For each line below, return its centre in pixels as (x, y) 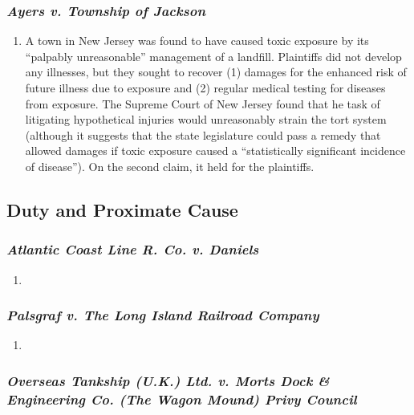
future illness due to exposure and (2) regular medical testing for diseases (205, 87)
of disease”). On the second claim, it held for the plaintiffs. (170, 166)
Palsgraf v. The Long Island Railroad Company (163, 315)
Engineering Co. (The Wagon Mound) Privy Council (182, 399)
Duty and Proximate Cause (122, 209)
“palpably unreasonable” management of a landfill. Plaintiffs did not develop (213, 56)
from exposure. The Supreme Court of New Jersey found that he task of (203, 103)
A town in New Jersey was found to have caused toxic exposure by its (197, 41)
